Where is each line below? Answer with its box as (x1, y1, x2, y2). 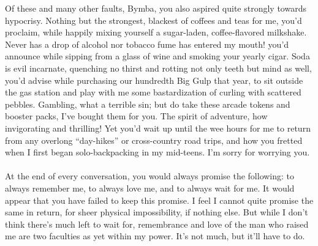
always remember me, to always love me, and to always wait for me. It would (5, 181, 295, 194)
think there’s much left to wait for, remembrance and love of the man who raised (5, 217, 309, 230)
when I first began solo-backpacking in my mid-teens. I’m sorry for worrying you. (5, 146, 310, 158)
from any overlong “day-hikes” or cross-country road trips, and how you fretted (5, 133, 303, 146)
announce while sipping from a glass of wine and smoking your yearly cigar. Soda (5, 50, 310, 62)
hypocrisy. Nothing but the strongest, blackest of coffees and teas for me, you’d (5, 13, 302, 26)
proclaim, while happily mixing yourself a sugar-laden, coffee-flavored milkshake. (5, 26, 307, 39)
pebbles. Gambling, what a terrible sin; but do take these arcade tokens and (5, 97, 290, 110)
